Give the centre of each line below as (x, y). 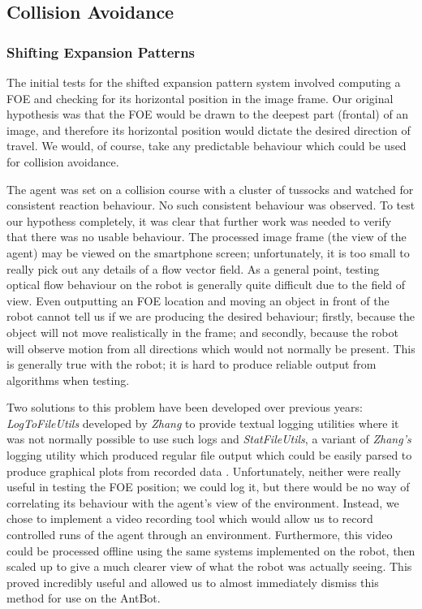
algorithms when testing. (68, 380)
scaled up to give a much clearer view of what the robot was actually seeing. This (209, 566)
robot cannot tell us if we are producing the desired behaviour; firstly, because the (211, 316)
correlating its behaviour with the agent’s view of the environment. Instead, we (203, 502)
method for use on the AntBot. (84, 598)
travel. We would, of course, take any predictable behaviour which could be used (207, 146)
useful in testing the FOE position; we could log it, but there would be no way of (208, 487)
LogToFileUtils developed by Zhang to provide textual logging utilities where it (203, 423)
